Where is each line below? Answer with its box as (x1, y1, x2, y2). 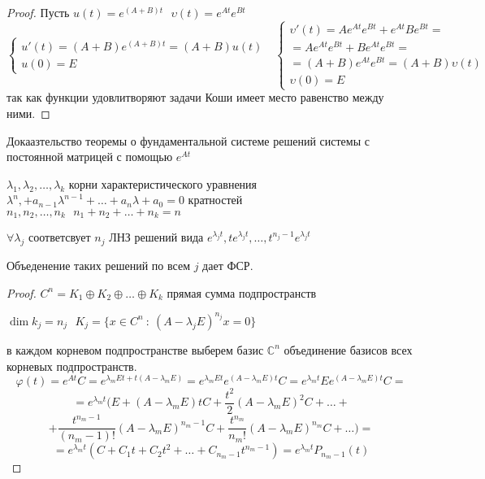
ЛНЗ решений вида (109, 229, 204, 246)
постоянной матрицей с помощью (6, 148, 173, 165)
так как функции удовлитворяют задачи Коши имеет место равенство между (6, 89, 384, 106)
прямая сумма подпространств (167, 284, 317, 301)
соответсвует (28, 229, 91, 246)
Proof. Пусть (6, 4, 70, 20)
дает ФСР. (202, 257, 253, 274)
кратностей (188, 191, 243, 208)
